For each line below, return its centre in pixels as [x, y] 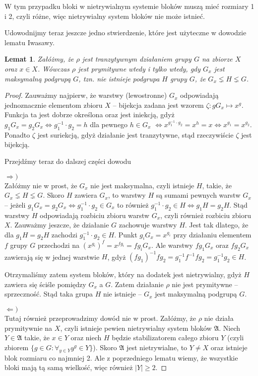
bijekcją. [17, 144]
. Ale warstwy [172, 245]
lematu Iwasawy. [30, 42]
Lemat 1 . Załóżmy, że [39, 59]
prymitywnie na [29, 328]
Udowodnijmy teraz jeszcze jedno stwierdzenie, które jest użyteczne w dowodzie [126, 33]
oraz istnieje [229, 347]
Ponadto [17, 134]
